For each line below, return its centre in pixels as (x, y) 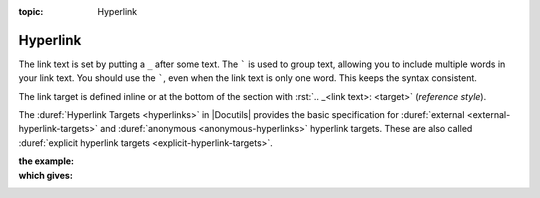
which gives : (46, 175)
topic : (31, 11)
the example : (46, 161)
